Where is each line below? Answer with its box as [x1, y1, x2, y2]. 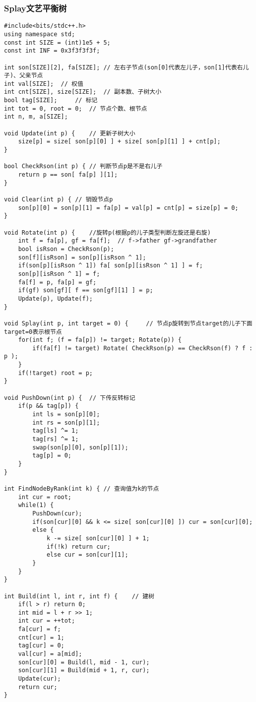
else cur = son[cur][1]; [46, 551, 128, 559]
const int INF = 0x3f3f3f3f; [4, 47, 100, 55]
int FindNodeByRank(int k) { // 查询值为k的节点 [4, 485, 159, 492]
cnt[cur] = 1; [18, 634, 64, 641]
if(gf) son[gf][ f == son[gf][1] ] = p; [18, 287, 153, 294]
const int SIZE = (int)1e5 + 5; [4, 39, 111, 46]
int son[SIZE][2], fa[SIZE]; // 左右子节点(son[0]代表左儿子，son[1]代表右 [4, 64, 243, 71]
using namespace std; [4, 30, 75, 38]
